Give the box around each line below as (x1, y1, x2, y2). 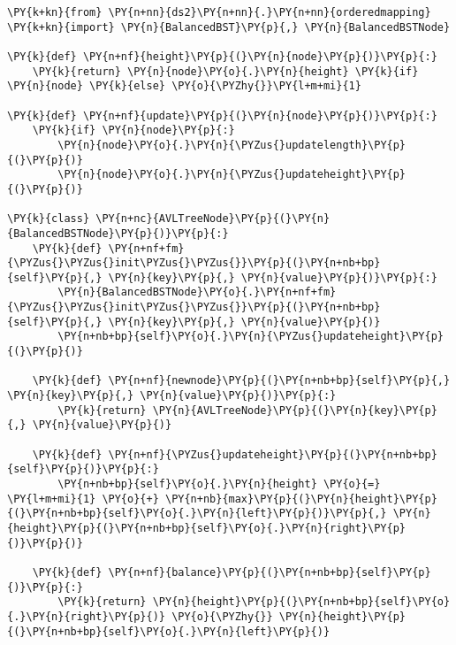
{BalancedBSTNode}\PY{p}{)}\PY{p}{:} (7, 227, 229, 240)
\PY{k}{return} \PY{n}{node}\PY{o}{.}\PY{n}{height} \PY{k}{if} (32, 65, 419, 78)
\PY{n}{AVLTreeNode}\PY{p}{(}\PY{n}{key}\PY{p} (152, 403, 437, 417)
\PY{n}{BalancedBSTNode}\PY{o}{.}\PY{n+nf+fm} (57, 286, 337, 299)
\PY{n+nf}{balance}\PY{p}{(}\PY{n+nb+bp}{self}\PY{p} (108, 565, 431, 579)
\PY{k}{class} (7, 212, 90, 226)
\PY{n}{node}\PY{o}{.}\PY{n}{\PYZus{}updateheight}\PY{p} (57, 168, 407, 181)
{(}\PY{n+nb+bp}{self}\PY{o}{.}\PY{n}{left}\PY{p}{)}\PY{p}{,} (7, 507, 387, 520)
